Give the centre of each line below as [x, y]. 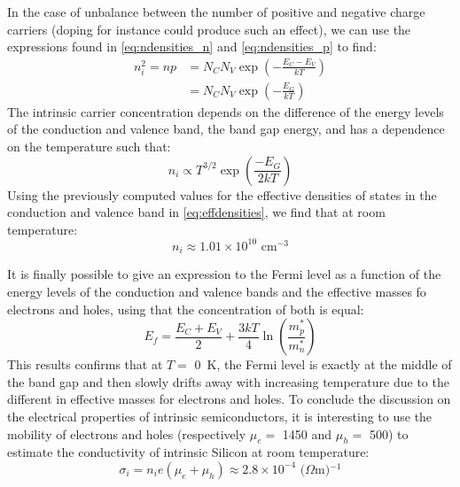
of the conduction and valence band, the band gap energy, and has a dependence [226, 129]
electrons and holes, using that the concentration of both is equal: [186, 309]
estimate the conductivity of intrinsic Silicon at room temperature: [188, 452]
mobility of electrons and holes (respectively [127, 433]
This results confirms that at [85, 364]
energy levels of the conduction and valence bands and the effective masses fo [217, 291]
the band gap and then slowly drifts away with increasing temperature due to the [228, 381]
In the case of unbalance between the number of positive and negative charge [216, 12]
